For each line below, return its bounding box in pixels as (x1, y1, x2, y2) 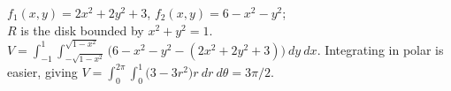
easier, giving (7, 63, 78, 81)
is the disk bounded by (20, 20, 144, 39)
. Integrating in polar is (317, 40, 444, 58)
